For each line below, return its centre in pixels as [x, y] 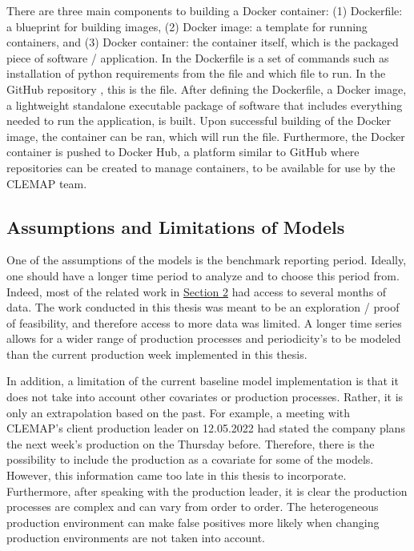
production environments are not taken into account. [136, 538]
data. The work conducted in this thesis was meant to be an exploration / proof [203, 307]
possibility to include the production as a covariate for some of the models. [190, 459]
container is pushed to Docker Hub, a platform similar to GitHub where [183, 152]
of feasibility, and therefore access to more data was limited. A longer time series [204, 322]
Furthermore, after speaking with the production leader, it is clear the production [207, 491]
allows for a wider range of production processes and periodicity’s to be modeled [204, 338]
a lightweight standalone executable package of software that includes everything [205, 105]
